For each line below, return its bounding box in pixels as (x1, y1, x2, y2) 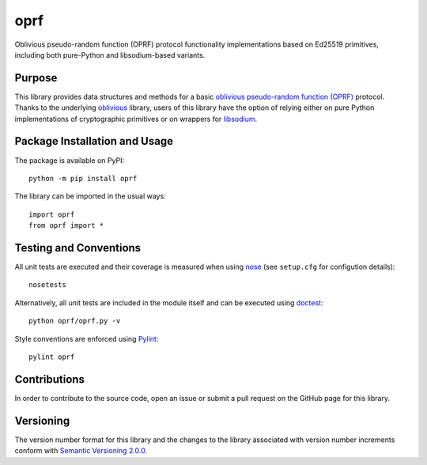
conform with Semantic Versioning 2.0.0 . (14, 446, 148, 456)
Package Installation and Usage (14, 134, 174, 148)
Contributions (14, 372, 85, 386)
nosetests (28, 281, 66, 289)
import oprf (28, 210, 75, 219)
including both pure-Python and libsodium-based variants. (14, 50, 206, 59)
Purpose (14, 71, 58, 85)
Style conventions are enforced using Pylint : (14, 334, 159, 343)
